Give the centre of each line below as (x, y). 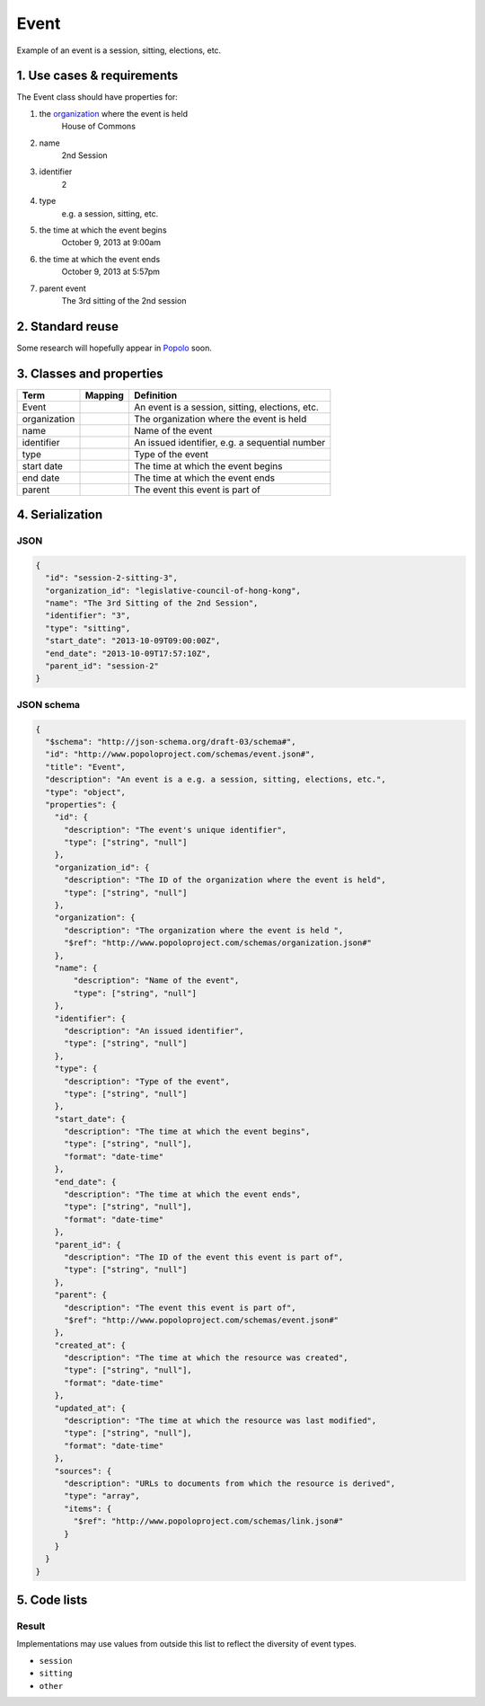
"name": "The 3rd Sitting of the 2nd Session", (152, 603)
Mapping (105, 395)
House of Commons (99, 127)
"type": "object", (85, 792)
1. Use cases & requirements (97, 76)
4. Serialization (60, 515)
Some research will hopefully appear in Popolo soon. (115, 348)
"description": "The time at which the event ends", (182, 1194)
